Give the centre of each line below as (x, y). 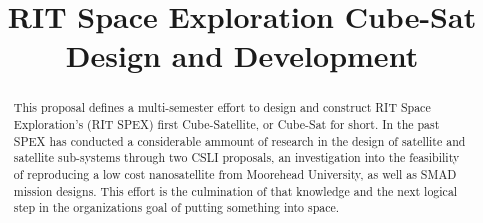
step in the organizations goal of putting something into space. (176, 207)
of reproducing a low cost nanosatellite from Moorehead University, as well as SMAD (235, 173)
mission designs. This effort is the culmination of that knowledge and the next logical (235, 190)
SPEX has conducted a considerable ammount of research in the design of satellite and (239, 140)
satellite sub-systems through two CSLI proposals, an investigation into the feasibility (236, 157)
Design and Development (242, 55)
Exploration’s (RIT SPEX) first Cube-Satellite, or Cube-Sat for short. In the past (226, 124)
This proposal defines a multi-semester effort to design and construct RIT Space (222, 107)
